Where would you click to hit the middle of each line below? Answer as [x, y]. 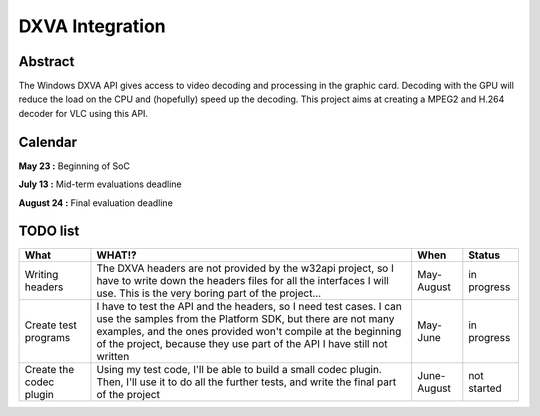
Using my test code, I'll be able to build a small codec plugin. [239, 370]
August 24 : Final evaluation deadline [96, 202]
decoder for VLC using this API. [83, 113]
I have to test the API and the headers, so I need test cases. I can [249, 307]
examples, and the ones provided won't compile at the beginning [249, 332]
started [485, 388]
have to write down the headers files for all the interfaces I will [242, 281]
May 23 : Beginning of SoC [74, 166]
